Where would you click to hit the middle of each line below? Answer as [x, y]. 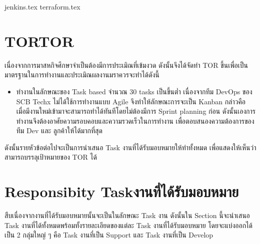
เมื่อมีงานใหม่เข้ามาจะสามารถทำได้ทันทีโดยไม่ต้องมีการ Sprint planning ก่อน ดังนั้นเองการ [136, 111]
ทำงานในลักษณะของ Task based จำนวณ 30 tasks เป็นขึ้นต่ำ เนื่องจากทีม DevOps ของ [134, 91]
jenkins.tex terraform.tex [42, 6]
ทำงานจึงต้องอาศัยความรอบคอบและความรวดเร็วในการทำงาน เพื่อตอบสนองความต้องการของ [135, 121]
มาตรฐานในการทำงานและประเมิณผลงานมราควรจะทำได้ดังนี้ [82, 75]
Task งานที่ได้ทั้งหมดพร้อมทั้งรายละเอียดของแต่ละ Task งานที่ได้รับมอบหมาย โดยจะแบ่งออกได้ [129, 225]
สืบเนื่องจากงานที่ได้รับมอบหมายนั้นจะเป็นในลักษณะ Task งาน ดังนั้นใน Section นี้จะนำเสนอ [127, 215]
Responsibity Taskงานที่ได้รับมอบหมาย [122, 191]
